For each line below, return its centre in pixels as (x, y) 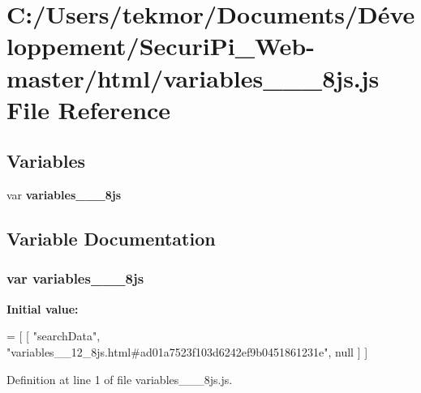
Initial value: (43, 308)
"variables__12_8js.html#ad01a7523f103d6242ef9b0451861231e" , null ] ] (187, 351)
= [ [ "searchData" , (54, 336)
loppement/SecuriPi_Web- (161, 46)
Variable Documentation (111, 239)
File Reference (89, 109)
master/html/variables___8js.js (193, 77)
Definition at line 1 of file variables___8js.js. (120, 379)
